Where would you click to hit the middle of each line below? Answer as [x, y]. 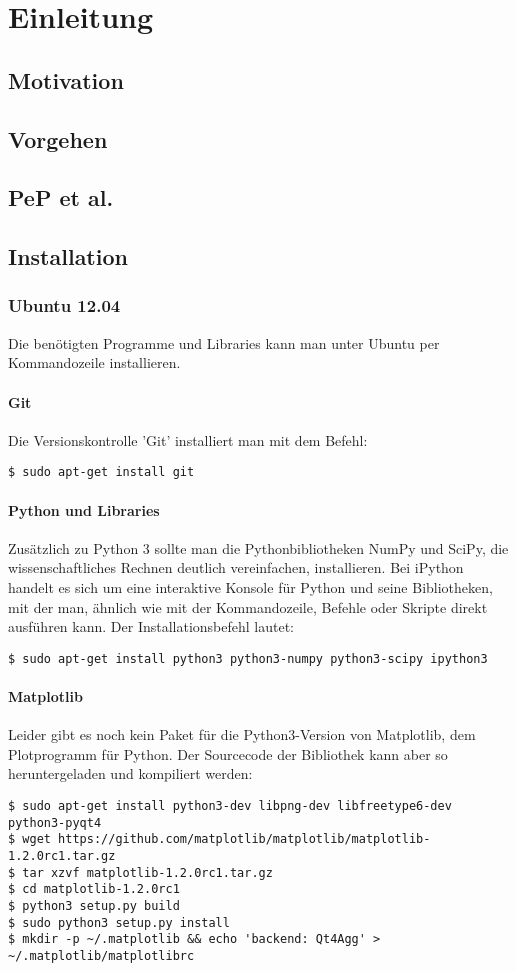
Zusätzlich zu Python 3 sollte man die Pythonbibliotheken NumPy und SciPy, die [258, 547]
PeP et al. [61, 197]
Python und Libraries [84, 509]
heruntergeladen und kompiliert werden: [130, 773]
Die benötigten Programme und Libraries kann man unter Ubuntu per [224, 342]
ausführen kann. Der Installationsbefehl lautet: [151, 626]
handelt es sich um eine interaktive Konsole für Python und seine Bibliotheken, [250, 586]
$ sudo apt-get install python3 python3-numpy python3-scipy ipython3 [248, 658]
